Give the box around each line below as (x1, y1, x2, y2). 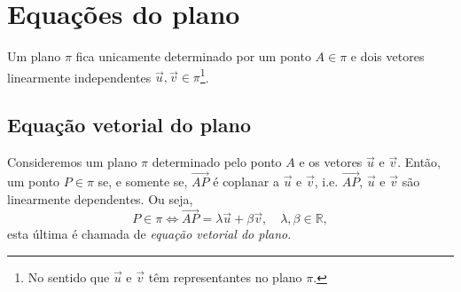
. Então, (397, 153, 441, 171)
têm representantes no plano (148, 267, 302, 286)
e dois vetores (350, 47, 425, 66)
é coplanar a (213, 171, 279, 190)
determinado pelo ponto (152, 153, 282, 171)
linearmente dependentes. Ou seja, (7, 189, 193, 208)
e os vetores (299, 153, 363, 171)
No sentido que (27, 267, 110, 286)
